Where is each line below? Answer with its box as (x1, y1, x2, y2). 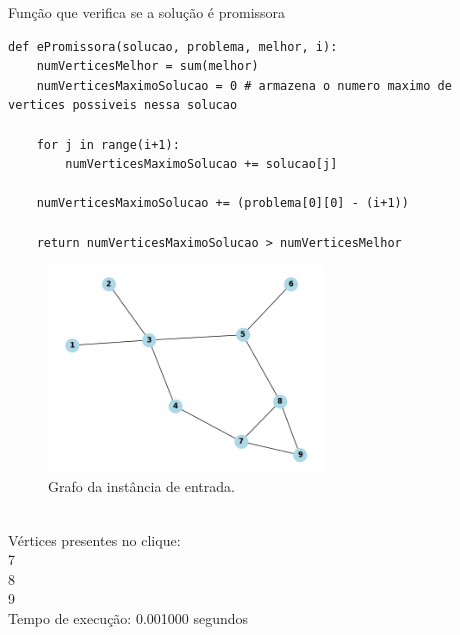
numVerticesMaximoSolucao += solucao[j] (65, 157, 338, 172)
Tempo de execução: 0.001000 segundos (8, 607, 249, 628)
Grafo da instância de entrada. (48, 476, 235, 497)
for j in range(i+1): (36, 137, 180, 152)
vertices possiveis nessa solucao (8, 98, 238, 113)
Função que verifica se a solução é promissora (8, 2, 286, 22)
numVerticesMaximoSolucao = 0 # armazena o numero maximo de (36, 78, 452, 93)
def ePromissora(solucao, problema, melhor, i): (8, 39, 338, 54)
